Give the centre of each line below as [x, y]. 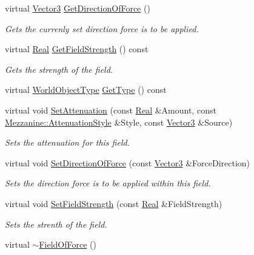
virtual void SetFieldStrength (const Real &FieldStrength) [114, 203]
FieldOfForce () [68, 244]
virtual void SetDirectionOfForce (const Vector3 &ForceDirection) [128, 162]
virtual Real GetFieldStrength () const [77, 49]
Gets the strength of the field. [59, 69]
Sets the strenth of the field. [56, 224]
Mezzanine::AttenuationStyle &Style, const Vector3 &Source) [119, 122]
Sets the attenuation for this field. [67, 142]
